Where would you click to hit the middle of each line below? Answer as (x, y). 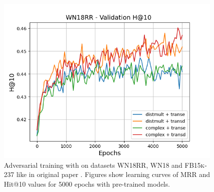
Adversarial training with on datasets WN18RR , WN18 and (93, 165)
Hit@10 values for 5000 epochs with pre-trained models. (87, 184)
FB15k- (196, 165)
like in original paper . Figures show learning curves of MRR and (113, 174)
